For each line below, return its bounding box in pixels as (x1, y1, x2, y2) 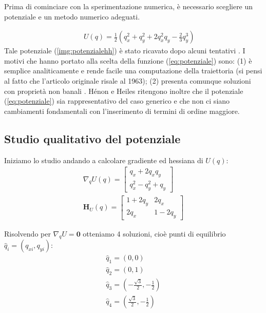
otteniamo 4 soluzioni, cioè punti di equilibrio (83, 228, 226, 239)
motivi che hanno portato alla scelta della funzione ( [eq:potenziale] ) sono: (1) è (4, 55, 252, 66)
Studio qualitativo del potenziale (4, 130, 181, 146)
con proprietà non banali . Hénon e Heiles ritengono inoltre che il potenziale (4, 85, 243, 96)
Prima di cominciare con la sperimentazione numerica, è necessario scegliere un (4, 1, 253, 11)
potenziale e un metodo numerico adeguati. (4, 11, 140, 22)
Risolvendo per (4, 228, 51, 239)
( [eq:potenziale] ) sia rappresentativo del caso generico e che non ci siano (4, 95, 230, 106)
